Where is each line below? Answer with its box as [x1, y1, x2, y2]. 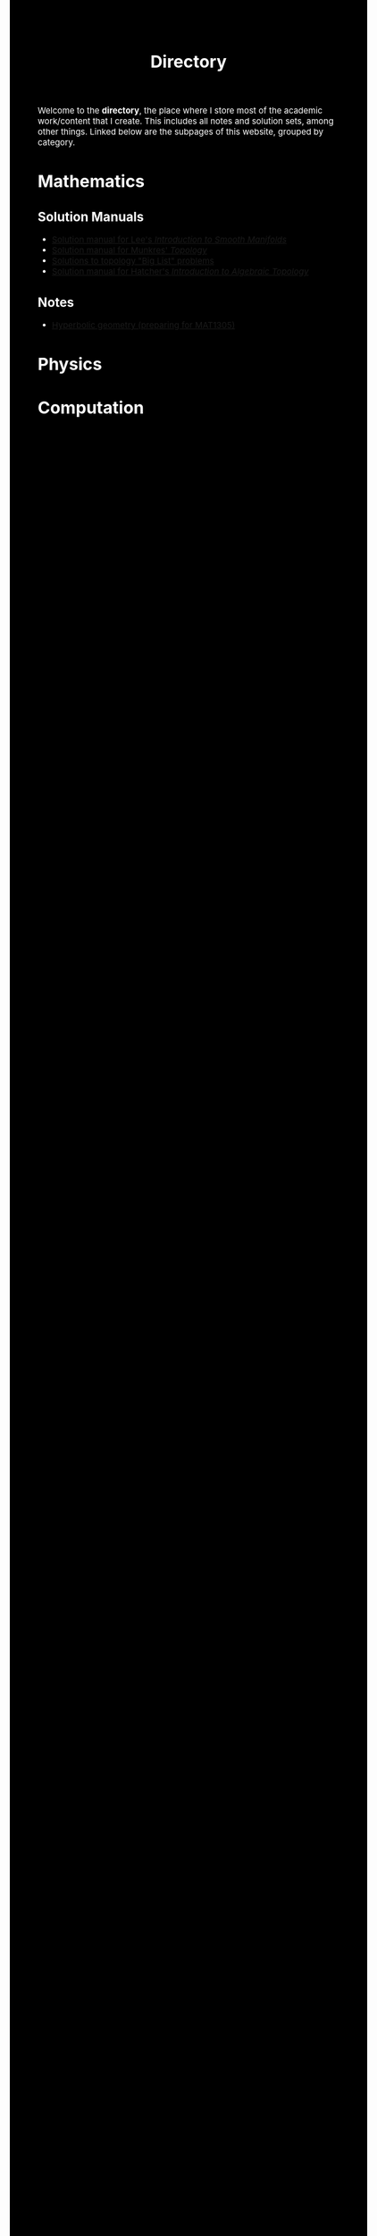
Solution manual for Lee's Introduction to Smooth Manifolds [51, 233, 287, 246]
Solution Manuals [38, 208, 144, 224]
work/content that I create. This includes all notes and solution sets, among [38, 115, 334, 127]
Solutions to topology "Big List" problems [51, 255, 214, 267]
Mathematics [38, 171, 146, 191]
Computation [38, 397, 145, 419]
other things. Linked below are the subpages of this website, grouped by [38, 126, 324, 138]
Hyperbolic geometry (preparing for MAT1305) [51, 319, 236, 331]
